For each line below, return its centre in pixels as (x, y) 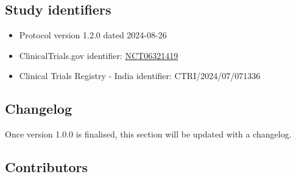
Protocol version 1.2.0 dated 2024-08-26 (93, 35)
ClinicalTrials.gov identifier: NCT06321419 (99, 55)
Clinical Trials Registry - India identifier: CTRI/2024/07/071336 (140, 76)
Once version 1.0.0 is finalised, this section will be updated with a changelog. (148, 134)
